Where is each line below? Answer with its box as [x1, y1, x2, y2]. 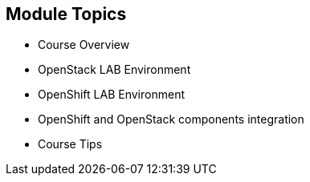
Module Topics [6, 4, 127, 24]
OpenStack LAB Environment [38, 63, 191, 77]
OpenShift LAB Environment [38, 87, 185, 102]
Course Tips [38, 137, 103, 152]
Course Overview [38, 38, 130, 52]
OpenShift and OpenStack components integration [38, 112, 304, 127]
